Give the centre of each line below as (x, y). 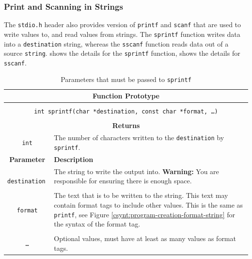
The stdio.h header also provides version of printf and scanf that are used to (123, 24)
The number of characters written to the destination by (139, 138)
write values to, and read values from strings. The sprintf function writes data (122, 34)
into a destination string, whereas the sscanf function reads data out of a (116, 43)
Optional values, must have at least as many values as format (145, 238)
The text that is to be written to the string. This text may (141, 195)
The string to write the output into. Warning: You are (136, 171)
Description (74, 159)
